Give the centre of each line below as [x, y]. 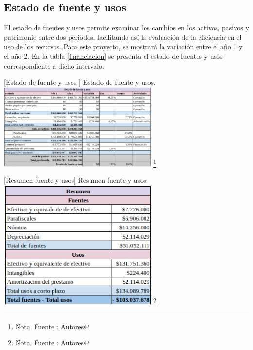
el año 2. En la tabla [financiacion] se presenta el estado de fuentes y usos [113, 56]
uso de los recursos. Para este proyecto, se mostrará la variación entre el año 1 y [123, 46]
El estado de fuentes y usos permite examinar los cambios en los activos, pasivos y [126, 27]
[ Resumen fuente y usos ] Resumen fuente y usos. [76, 180]
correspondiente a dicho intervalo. [54, 65]
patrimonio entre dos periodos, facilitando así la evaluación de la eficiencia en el [123, 37]
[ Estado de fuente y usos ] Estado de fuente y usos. [80, 82]
